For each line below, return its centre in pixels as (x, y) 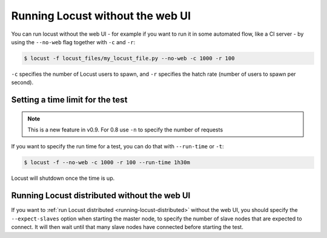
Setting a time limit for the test (69, 100)
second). (22, 82)
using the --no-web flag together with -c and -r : (73, 42)
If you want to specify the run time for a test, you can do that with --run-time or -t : (117, 147)
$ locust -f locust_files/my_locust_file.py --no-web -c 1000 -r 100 (129, 58)
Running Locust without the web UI (101, 16)
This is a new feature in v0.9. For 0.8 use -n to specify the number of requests (125, 130)
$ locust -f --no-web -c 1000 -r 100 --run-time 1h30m (107, 163)
